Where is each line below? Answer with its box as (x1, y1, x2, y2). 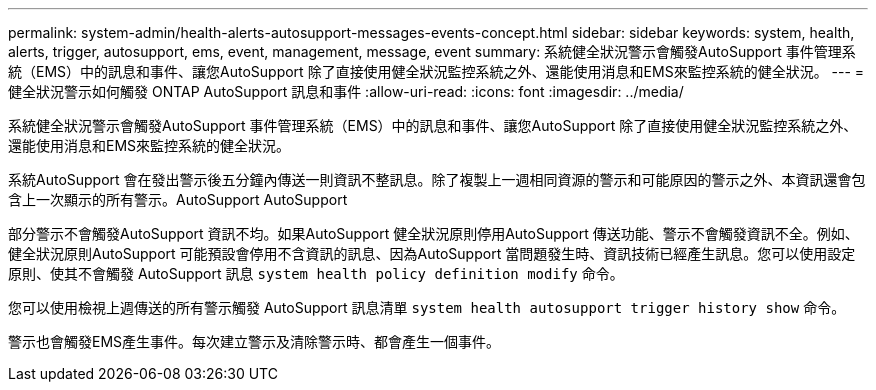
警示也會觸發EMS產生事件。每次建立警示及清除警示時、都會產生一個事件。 (8, 333, 501, 350)
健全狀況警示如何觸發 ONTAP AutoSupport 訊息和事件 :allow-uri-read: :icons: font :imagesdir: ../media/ (8, 83, 684, 100)
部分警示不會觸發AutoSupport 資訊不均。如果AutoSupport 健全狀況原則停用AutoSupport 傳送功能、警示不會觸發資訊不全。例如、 (8, 225, 859, 242)
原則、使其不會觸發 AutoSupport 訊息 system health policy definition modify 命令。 (8, 265, 624, 282)
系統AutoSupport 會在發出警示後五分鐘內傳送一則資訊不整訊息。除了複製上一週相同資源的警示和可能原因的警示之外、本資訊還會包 (8, 171, 866, 188)
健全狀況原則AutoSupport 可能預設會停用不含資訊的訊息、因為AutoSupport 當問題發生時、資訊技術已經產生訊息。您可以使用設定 (8, 245, 856, 262)
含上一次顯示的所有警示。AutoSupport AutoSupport (8, 191, 348, 208)
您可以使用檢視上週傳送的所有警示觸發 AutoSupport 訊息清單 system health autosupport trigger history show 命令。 (8, 299, 846, 316)
